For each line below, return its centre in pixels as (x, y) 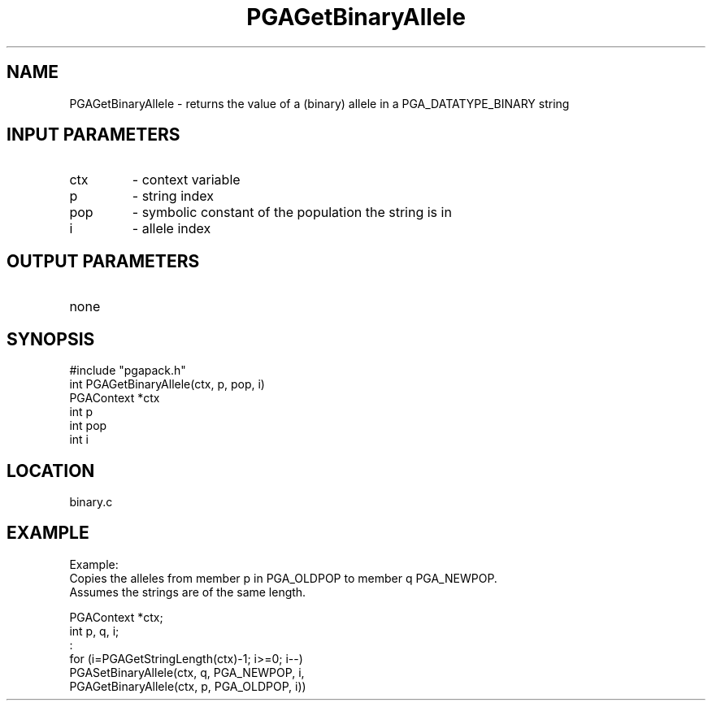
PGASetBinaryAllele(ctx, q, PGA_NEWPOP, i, (187, 672)
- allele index (171, 229)
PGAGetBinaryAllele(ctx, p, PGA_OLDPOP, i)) (188, 686)
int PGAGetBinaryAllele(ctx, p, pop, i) (167, 384)
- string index (173, 196)
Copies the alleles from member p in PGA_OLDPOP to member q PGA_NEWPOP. (283, 578)
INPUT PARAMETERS (93, 135)
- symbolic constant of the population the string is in (292, 213)
